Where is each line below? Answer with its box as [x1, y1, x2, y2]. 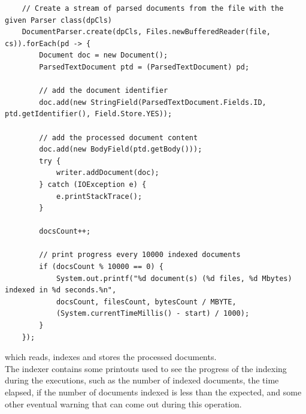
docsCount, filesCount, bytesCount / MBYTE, [56, 297, 237, 306]
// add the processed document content [39, 133, 198, 142]
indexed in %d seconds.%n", [5, 286, 117, 295]
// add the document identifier [39, 86, 168, 95]
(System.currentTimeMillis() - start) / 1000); [56, 309, 250, 318]
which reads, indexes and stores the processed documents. [5, 350, 217, 363]
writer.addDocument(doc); [56, 168, 159, 177]
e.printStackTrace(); [56, 192, 143, 201]
